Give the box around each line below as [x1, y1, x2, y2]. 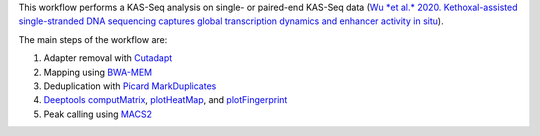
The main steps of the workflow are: [18, 33, 168, 45]
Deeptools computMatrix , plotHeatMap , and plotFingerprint [43, 94, 288, 106]
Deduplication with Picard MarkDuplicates [43, 80, 217, 92]
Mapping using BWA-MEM [43, 66, 153, 78]
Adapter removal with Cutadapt [43, 52, 173, 64]
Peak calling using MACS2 [43, 108, 153, 120]
